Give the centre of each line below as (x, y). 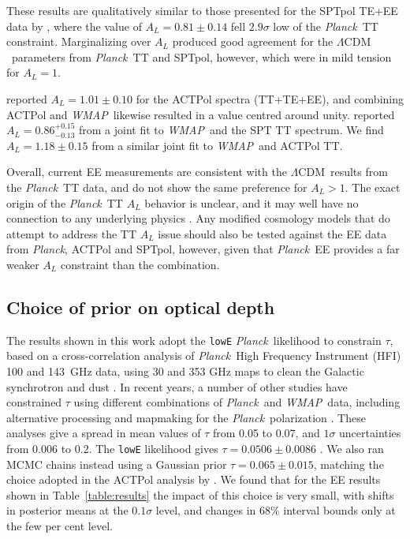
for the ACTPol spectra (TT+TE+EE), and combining (270, 98)
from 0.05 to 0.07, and (266, 433)
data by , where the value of (74, 26)
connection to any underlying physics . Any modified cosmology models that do (198, 218)
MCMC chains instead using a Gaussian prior (117, 464)
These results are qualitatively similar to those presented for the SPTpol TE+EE (202, 10)
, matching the (348, 464)
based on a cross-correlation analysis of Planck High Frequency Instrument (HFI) (204, 356)
